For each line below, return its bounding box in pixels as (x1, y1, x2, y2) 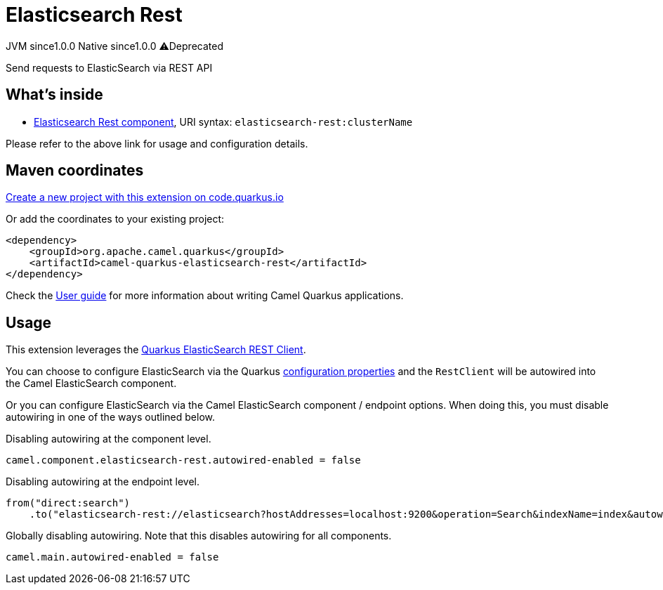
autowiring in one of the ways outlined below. (6, 411, 216, 424)
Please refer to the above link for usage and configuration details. (6, 137, 308, 150)
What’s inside (6, 86, 103, 104)
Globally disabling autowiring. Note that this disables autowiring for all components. (6, 530, 392, 542)
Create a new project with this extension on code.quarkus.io (6, 191, 284, 204)
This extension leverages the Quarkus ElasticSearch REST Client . (6, 343, 306, 356)
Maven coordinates (6, 162, 144, 180)
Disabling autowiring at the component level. (6, 433, 211, 445)
